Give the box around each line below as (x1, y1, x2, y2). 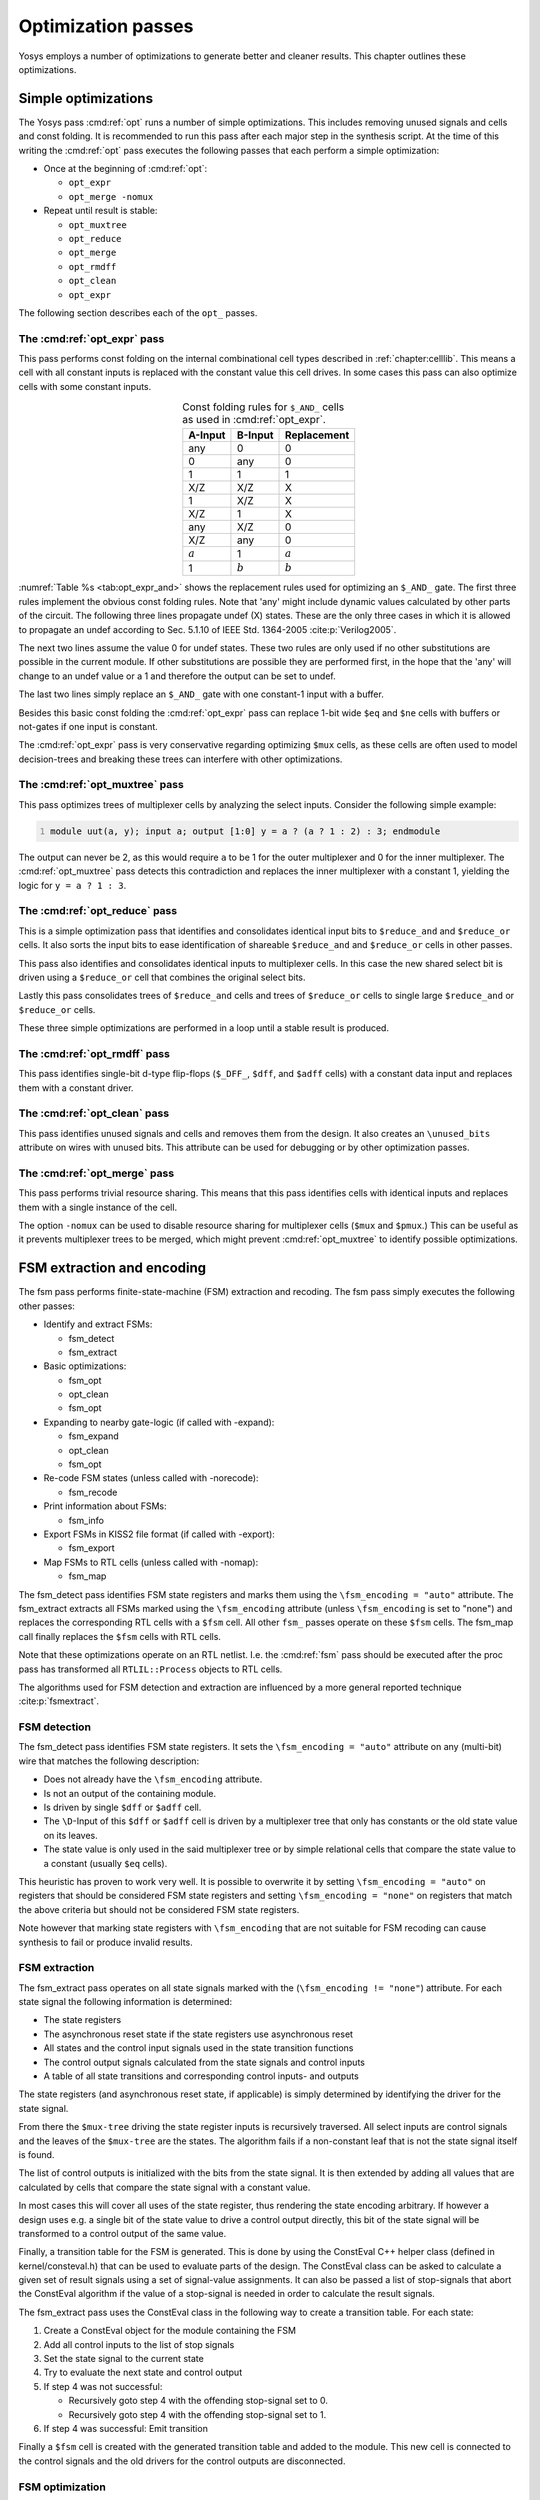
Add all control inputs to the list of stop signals (43, 2338, 235, 2350)
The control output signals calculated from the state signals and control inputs (43, 2056, 365, 2068)
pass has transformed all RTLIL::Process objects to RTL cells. (18, 1663, 283, 1675)
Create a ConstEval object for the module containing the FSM (43, 2325, 297, 2337)
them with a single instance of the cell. (18, 1201, 178, 1213)
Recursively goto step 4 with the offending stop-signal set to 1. (68, 2408, 327, 2420)
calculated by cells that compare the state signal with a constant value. (18, 2181, 311, 2193)
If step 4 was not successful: (43, 2380, 163, 2392)
